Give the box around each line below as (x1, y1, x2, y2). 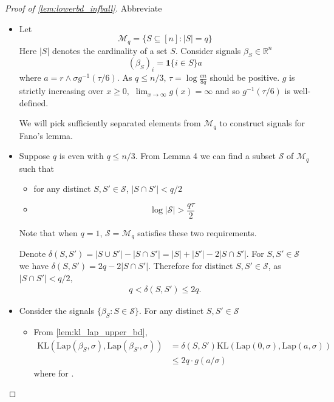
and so (215, 84, 240, 97)
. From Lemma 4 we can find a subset (135, 149, 276, 162)
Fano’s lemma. (19, 129, 73, 141)
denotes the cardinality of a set (52, 44, 168, 56)
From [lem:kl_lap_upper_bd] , (33, 325, 148, 338)
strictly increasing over (19, 84, 104, 97)
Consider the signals (19, 304, 94, 317)
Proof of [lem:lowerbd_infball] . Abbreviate (5, 2, 162, 14)
